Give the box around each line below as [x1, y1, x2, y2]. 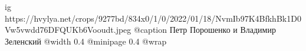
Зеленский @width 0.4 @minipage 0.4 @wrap [5, 35, 167, 47]
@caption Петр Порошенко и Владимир [134, 23, 276, 36]
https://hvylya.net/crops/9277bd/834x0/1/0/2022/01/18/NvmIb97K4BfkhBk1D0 [5, 12, 301, 24]
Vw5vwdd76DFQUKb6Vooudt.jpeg [5, 23, 131, 36]
